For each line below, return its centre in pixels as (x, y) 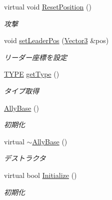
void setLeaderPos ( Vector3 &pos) (56, 40)
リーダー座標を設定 (35, 57)
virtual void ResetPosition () (48, 7)
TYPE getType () (32, 74)
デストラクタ (25, 158)
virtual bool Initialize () (40, 175)
